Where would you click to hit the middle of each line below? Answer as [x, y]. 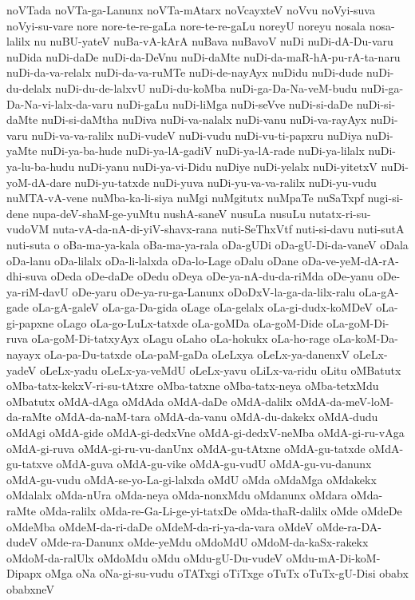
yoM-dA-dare [39, 182]
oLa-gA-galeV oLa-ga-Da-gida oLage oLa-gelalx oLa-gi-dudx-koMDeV [202, 307]
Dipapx [24, 573]
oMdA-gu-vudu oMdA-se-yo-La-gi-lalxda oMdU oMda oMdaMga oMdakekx [192, 479]
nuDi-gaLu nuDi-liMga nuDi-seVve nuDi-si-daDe [235, 103]
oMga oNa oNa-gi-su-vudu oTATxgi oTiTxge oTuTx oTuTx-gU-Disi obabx [227, 573]
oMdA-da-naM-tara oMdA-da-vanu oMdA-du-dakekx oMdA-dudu [217, 417]
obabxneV [30, 588]
